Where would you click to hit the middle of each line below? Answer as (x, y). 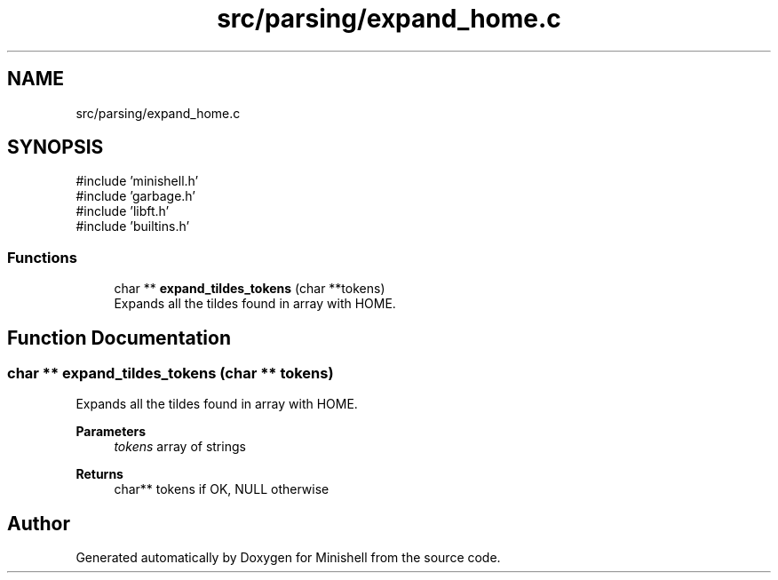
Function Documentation (119, 338)
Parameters (111, 432)
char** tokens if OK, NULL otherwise (222, 489)
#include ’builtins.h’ (133, 226)
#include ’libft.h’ (123, 211)
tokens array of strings (180, 447)
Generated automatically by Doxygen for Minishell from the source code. (288, 558)
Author (39, 523)
